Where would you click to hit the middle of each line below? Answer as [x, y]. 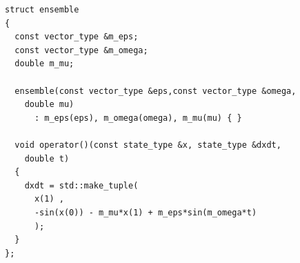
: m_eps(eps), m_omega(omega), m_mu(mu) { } [138, 118]
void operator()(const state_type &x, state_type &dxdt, [148, 145]
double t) [47, 158]
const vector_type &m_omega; [81, 50]
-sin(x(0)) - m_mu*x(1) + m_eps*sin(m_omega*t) [146, 212]
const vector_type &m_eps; [77, 37]
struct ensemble [42, 10]
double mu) [49, 105]
